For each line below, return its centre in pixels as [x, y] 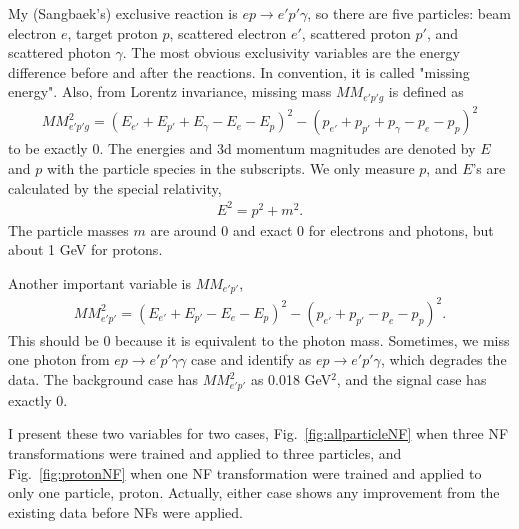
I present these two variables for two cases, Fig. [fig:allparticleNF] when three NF [258, 433]
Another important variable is [99, 282]
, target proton [112, 32]
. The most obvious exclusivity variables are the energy [291, 52]
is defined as [426, 91]
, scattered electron [228, 32]
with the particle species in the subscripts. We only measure [230, 167]
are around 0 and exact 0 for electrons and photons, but [322, 229]
